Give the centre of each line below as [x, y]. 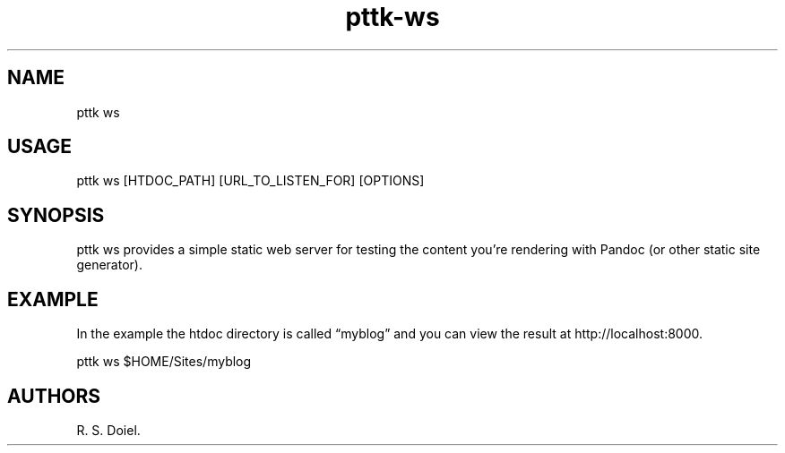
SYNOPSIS [56, 215]
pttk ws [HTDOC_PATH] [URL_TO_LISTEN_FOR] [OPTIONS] [250, 181]
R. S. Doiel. [108, 430]
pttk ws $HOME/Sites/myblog [164, 362]
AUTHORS [54, 396]
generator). [109, 265]
